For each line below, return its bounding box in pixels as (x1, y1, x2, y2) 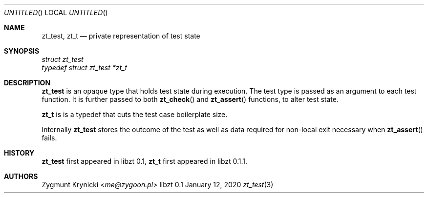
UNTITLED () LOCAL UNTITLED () (4, 8, 108, 17)
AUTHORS (4, 172, 38, 180)
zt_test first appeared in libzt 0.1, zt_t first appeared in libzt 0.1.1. (42, 157, 248, 165)
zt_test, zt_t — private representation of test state (42, 32, 200, 40)
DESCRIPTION (4, 79, 51, 87)
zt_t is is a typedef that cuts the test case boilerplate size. (42, 110, 228, 118)
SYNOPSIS (4, 47, 40, 55)
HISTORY (4, 149, 35, 157)
